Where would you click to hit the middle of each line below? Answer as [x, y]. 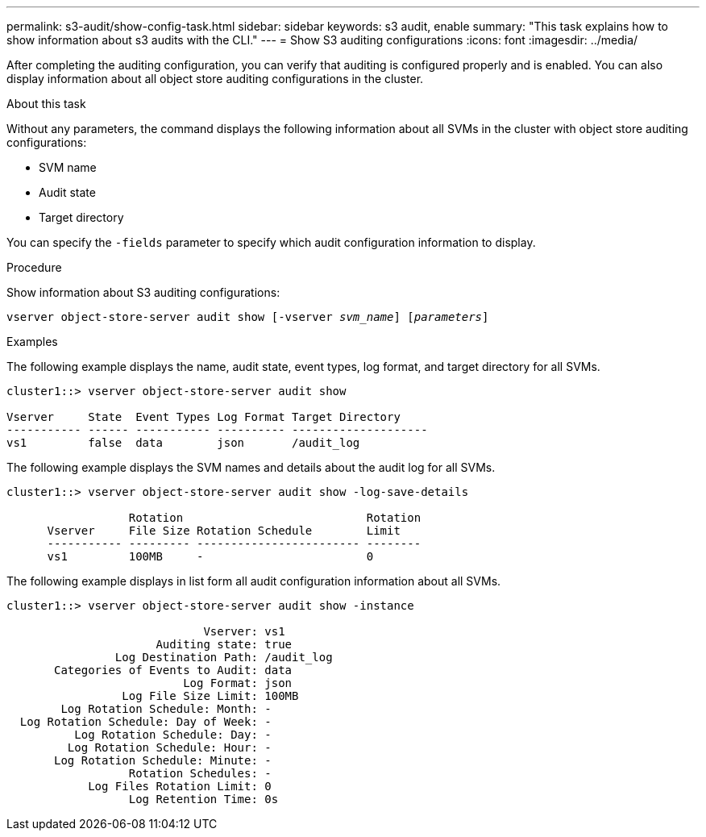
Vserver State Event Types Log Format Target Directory [203, 417]
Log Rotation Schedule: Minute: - [163, 760]
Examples [32, 341]
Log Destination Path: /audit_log [224, 657]
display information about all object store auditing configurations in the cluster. [215, 79]
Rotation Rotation [275, 518]
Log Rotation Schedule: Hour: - [169, 747]
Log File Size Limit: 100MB [210, 696]
